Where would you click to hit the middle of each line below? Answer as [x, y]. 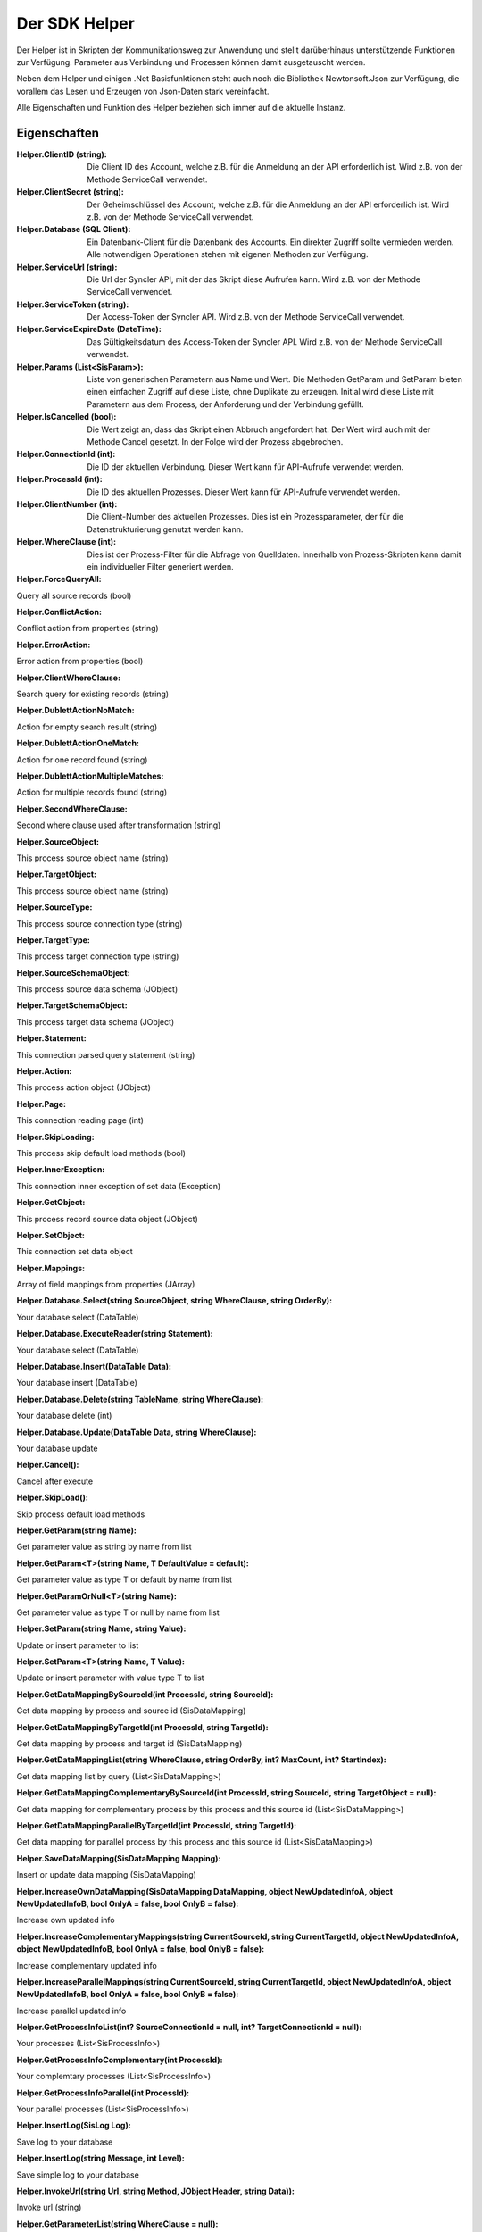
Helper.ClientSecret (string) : [70, 192]
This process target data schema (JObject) [96, 1021]
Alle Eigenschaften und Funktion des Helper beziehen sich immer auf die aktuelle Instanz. [181, 108]
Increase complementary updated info [87, 1965]
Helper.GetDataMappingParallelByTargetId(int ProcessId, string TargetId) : [157, 1825]
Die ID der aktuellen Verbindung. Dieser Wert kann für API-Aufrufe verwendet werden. [245, 466]
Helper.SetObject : [50, 1235]
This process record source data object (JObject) [107, 1219]
